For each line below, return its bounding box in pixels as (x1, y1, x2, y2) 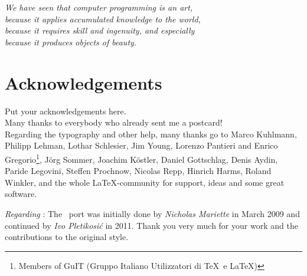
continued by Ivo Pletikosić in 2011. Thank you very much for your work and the (5, 219, 298, 231)
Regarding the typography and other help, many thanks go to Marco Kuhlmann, (5, 127, 297, 140)
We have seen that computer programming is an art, (5, 1, 193, 13)
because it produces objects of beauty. (5, 35, 137, 48)
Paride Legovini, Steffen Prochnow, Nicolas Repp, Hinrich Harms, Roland (5, 165, 272, 177)
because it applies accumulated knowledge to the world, (5, 12, 201, 25)
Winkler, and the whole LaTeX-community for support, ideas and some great (5, 176, 285, 188)
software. (5, 188, 37, 200)
